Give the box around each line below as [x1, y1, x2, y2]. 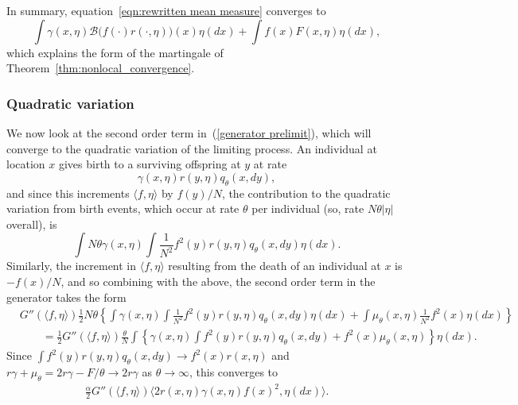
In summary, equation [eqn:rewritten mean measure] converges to [6, 2, 326, 18]
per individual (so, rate [251, 200, 364, 217]
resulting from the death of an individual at [168, 257, 381, 274]
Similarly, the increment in [6, 257, 137, 274]
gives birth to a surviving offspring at [58, 156, 241, 172]
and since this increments [6, 184, 130, 201]
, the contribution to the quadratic [221, 184, 391, 201]
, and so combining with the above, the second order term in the [60, 272, 376, 289]
